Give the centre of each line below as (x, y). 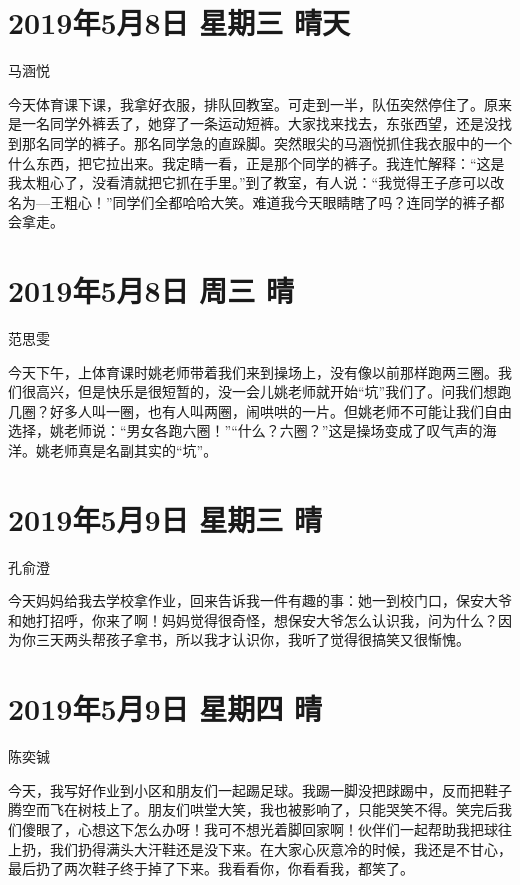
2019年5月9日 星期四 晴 (165, 708)
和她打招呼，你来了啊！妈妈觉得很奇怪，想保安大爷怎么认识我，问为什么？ (253, 619)
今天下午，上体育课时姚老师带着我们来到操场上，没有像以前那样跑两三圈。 (253, 371)
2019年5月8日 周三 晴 (151, 290)
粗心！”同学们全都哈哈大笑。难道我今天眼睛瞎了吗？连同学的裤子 (277, 201)
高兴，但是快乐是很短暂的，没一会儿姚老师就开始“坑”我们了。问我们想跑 (273, 391)
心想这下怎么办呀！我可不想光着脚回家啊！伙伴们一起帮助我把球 (287, 828)
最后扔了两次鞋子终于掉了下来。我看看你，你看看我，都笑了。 (211, 868)
